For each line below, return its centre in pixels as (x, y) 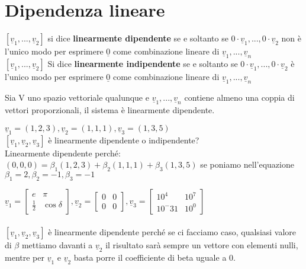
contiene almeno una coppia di (239, 97)
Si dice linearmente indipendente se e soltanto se (143, 64)
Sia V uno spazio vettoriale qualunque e (77, 97)
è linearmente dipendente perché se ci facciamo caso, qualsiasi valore (172, 231)
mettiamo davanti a (57, 244)
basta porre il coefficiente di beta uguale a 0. (154, 257)
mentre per (25, 257)
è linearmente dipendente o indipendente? (124, 140)
